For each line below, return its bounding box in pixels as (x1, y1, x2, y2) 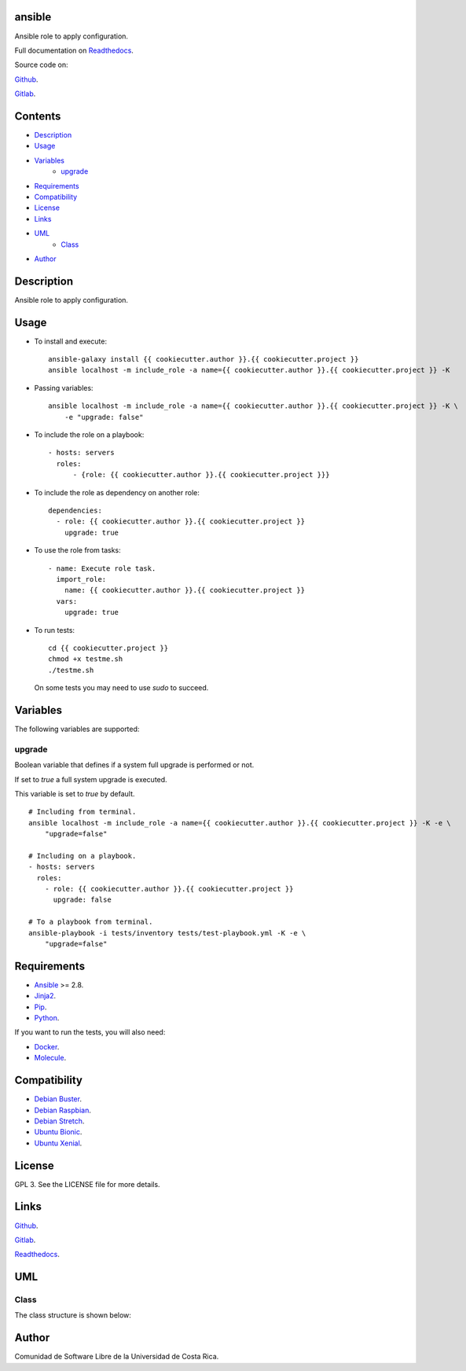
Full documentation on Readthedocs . (14, 46, 134, 55)
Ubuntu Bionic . (34, 1127, 83, 1137)
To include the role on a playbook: (34, 430, 145, 439)
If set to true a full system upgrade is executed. (14, 774, 168, 784)
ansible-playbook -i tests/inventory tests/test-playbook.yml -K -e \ (28, 928, 306, 937)
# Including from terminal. (28, 807, 137, 817)
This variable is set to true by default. (14, 788, 135, 798)
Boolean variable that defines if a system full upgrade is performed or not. (14, 760, 255, 770)
